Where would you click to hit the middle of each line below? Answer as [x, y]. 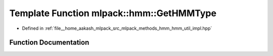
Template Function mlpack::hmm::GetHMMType [113, 13]
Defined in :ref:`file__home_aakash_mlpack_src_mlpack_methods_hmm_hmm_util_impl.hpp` [117, 28]
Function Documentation [49, 43]
